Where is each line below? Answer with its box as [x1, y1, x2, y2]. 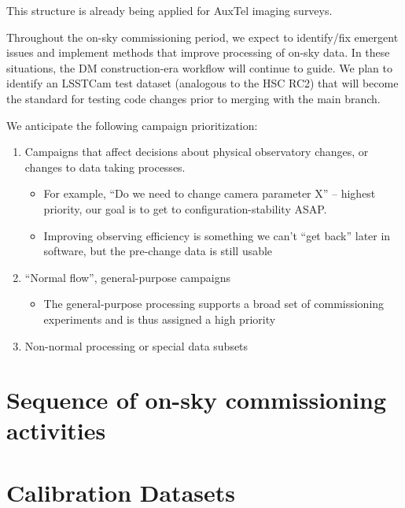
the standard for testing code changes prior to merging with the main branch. [6, 90, 381, 106]
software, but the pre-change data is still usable [43, 243, 273, 259]
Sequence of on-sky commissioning [6, 384, 387, 416]
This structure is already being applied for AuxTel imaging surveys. [6, 2, 333, 18]
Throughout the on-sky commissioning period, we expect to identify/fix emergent [6, 28, 399, 45]
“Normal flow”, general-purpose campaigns [24, 269, 231, 285]
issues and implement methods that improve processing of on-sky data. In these [6, 44, 390, 61]
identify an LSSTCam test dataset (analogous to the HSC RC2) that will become [6, 75, 399, 91]
